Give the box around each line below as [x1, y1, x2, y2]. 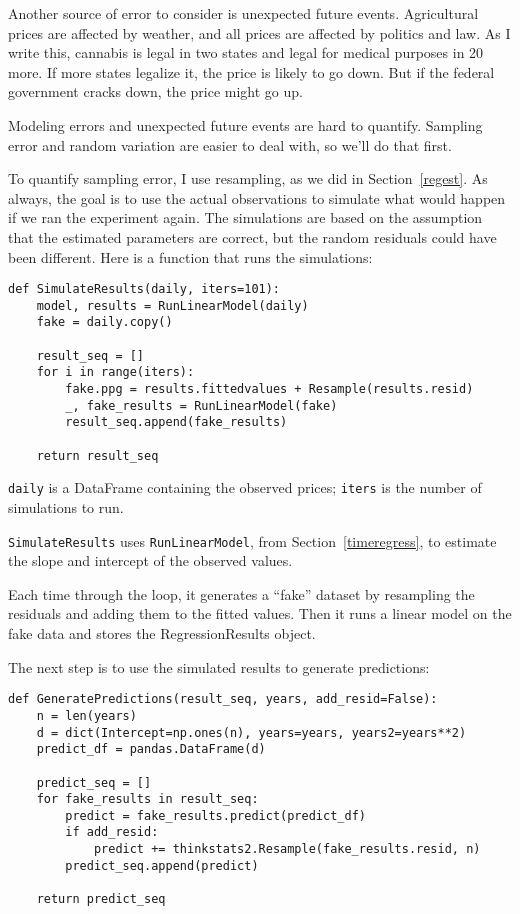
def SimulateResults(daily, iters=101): [8, 282, 281, 297]
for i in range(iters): [36, 365, 195, 380]
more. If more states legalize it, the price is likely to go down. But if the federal [8, 61, 495, 82]
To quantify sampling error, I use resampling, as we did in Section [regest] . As [8, 168, 488, 189]
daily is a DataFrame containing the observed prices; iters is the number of [8, 477, 482, 498]
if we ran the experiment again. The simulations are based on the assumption [8, 207, 483, 228]
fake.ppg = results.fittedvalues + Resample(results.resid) [65, 382, 474, 397]
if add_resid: [65, 825, 159, 840]
